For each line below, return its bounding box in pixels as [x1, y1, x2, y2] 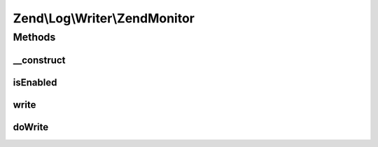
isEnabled [13, 76, 57, 88]
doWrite [13, 121, 49, 133]
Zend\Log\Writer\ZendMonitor [13, 10, 195, 26]
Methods [13, 31, 56, 43]
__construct [13, 54, 66, 66]
